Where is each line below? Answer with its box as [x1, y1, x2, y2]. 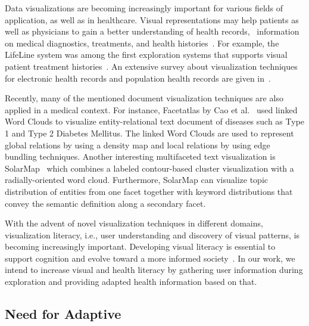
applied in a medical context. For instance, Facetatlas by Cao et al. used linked [5, 103, 298, 116]
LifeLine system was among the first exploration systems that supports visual [5, 48, 288, 61]
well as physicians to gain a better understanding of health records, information [5, 25, 299, 38]
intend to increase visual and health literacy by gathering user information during [5, 263, 303, 276]
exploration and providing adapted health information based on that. [5, 275, 257, 288]
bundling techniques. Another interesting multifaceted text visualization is [5, 150, 276, 163]
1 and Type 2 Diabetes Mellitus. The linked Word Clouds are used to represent [5, 126, 294, 139]
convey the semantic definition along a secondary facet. [5, 197, 206, 209]
